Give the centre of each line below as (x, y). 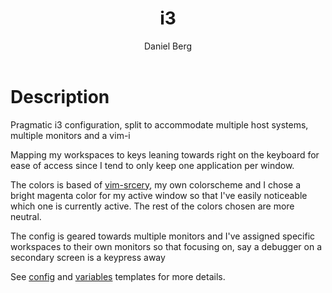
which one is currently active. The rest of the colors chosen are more (152, 206)
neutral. (26, 216)
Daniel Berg (168, 46)
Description (60, 96)
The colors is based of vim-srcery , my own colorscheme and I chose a (156, 184)
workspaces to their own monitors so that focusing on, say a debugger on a (166, 246)
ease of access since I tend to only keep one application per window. (152, 165)
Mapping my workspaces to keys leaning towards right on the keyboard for (165, 154)
